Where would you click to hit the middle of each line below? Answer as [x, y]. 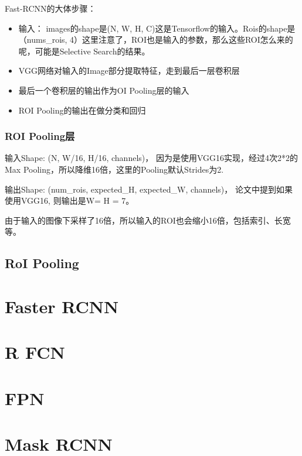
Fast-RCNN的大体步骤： [50, 8]
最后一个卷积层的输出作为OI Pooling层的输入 [104, 90]
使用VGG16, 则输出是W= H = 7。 [69, 200]
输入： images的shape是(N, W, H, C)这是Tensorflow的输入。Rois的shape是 [157, 28]
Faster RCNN [62, 306]
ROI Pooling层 [40, 136]
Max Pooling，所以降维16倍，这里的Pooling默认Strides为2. [114, 169]
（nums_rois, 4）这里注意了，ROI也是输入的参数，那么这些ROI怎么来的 [156, 40]
